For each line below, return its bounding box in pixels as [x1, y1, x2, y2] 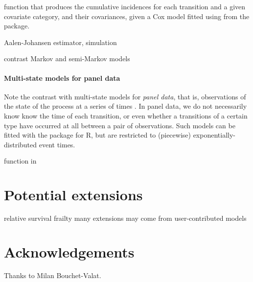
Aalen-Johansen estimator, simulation [4, 37, 117, 47]
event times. [39, 139, 75, 149]
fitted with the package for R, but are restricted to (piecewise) [4, 130, 191, 140]
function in [4, 156, 37, 166]
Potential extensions [4, 185, 143, 205]
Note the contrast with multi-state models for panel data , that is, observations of [4, 91, 246, 101]
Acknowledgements [4, 241, 135, 261]
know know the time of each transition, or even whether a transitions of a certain [4, 110, 248, 120]
